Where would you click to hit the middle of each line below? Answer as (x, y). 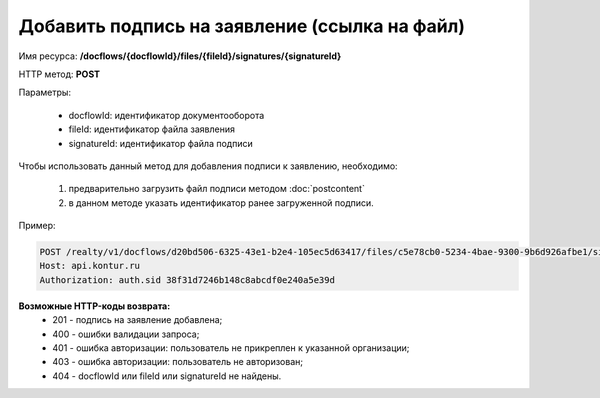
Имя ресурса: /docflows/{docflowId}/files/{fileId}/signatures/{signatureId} (180, 56)
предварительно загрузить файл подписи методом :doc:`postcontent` (216, 189)
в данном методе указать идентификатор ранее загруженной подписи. (221, 202)
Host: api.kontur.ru (89, 266)
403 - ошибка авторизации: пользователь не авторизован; (178, 362)
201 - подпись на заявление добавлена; (137, 320)
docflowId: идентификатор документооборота (166, 115)
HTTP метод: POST (59, 74)
